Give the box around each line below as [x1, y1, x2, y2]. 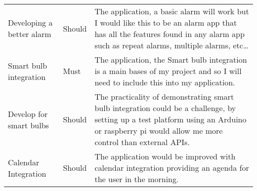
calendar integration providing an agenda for [94, 162, 249, 173]
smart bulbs [8, 119, 49, 131]
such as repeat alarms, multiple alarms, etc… [94, 39, 249, 51]
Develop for [8, 108, 48, 119]
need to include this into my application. [94, 76, 235, 88]
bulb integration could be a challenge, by [94, 102, 236, 114]
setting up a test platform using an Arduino [94, 114, 247, 125]
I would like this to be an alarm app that [94, 17, 237, 28]
